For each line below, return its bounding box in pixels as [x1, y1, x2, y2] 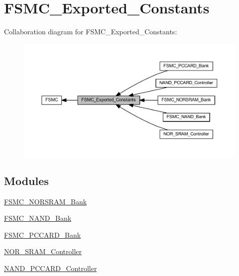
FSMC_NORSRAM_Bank [4, 196, 87, 206]
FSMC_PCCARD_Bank [4, 229, 81, 240]
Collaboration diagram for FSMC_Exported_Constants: [4, 26, 177, 37]
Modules [4, 173, 49, 188]
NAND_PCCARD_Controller [4, 263, 97, 274]
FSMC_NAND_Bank [4, 213, 72, 223]
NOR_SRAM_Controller [4, 246, 82, 257]
